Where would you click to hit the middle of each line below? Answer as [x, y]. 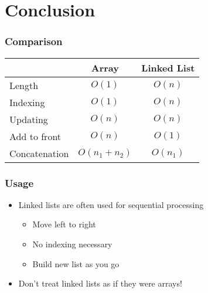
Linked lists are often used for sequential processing [111, 204]
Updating [29, 119]
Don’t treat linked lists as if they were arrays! [100, 283]
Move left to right [64, 224]
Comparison [34, 41]
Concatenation [39, 153]
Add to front [35, 136]
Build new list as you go [76, 263]
